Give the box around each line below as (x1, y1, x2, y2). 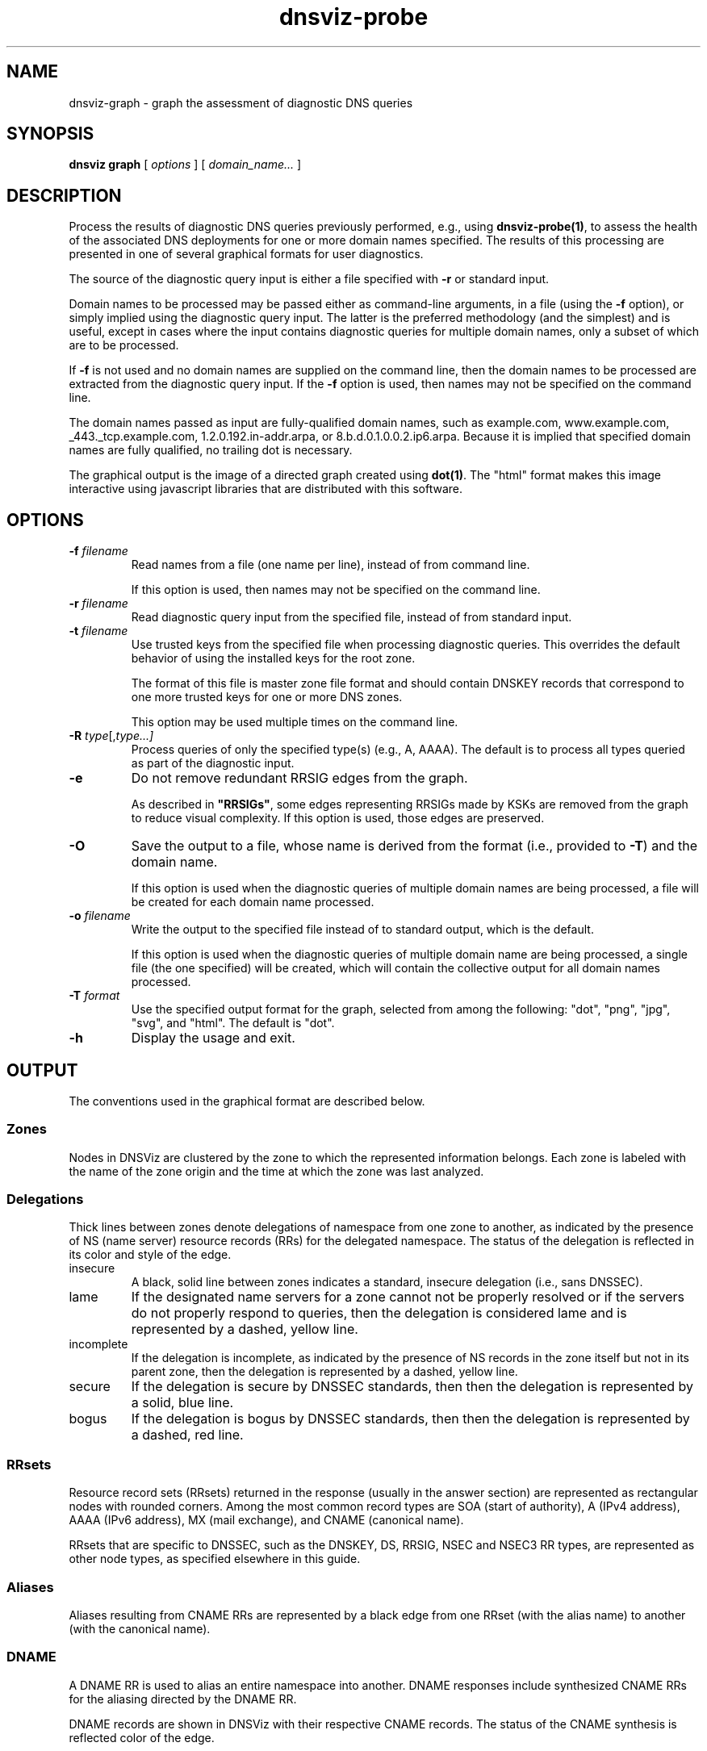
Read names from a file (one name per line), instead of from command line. (131, 558, 530, 572)
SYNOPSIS (6, 123, 94, 144)
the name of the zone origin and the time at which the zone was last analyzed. (69, 1164, 484, 1178)
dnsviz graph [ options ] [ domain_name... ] (69, 157, 302, 172)
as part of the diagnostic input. (131, 756, 295, 771)
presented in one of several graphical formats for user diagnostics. (69, 247, 424, 261)
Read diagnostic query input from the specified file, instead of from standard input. (131, 610, 572, 625)
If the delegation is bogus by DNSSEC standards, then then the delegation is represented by (131, 1410, 690, 1427)
